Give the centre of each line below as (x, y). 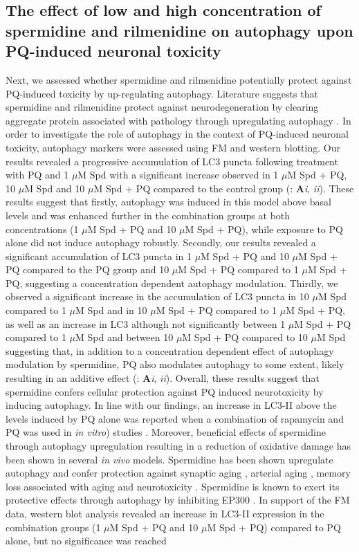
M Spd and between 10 (125, 337)
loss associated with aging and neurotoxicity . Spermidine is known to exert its (173, 486)
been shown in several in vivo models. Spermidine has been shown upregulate (169, 459)
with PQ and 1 (37, 175)
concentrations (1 (42, 229)
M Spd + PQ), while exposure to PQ (264, 229)
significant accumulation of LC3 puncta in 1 (99, 256)
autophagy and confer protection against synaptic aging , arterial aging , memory (178, 473)
